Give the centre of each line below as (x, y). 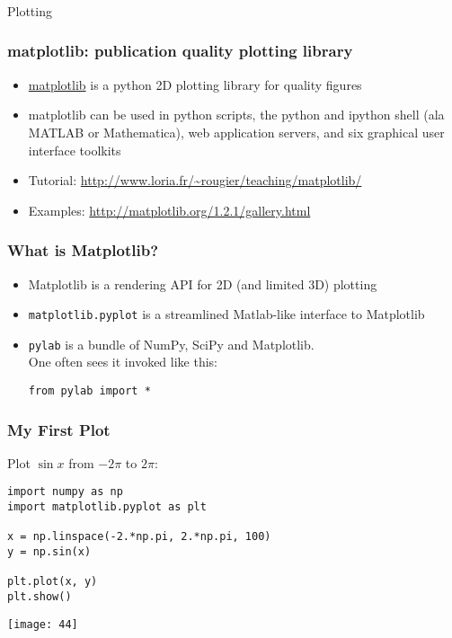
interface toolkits (75, 150)
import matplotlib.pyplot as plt (107, 507)
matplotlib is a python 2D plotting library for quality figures (195, 84)
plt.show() (40, 597)
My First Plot (59, 429)
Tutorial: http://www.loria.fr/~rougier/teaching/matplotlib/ (195, 180)
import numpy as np (65, 492)
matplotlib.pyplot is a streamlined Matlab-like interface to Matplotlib (226, 314)
